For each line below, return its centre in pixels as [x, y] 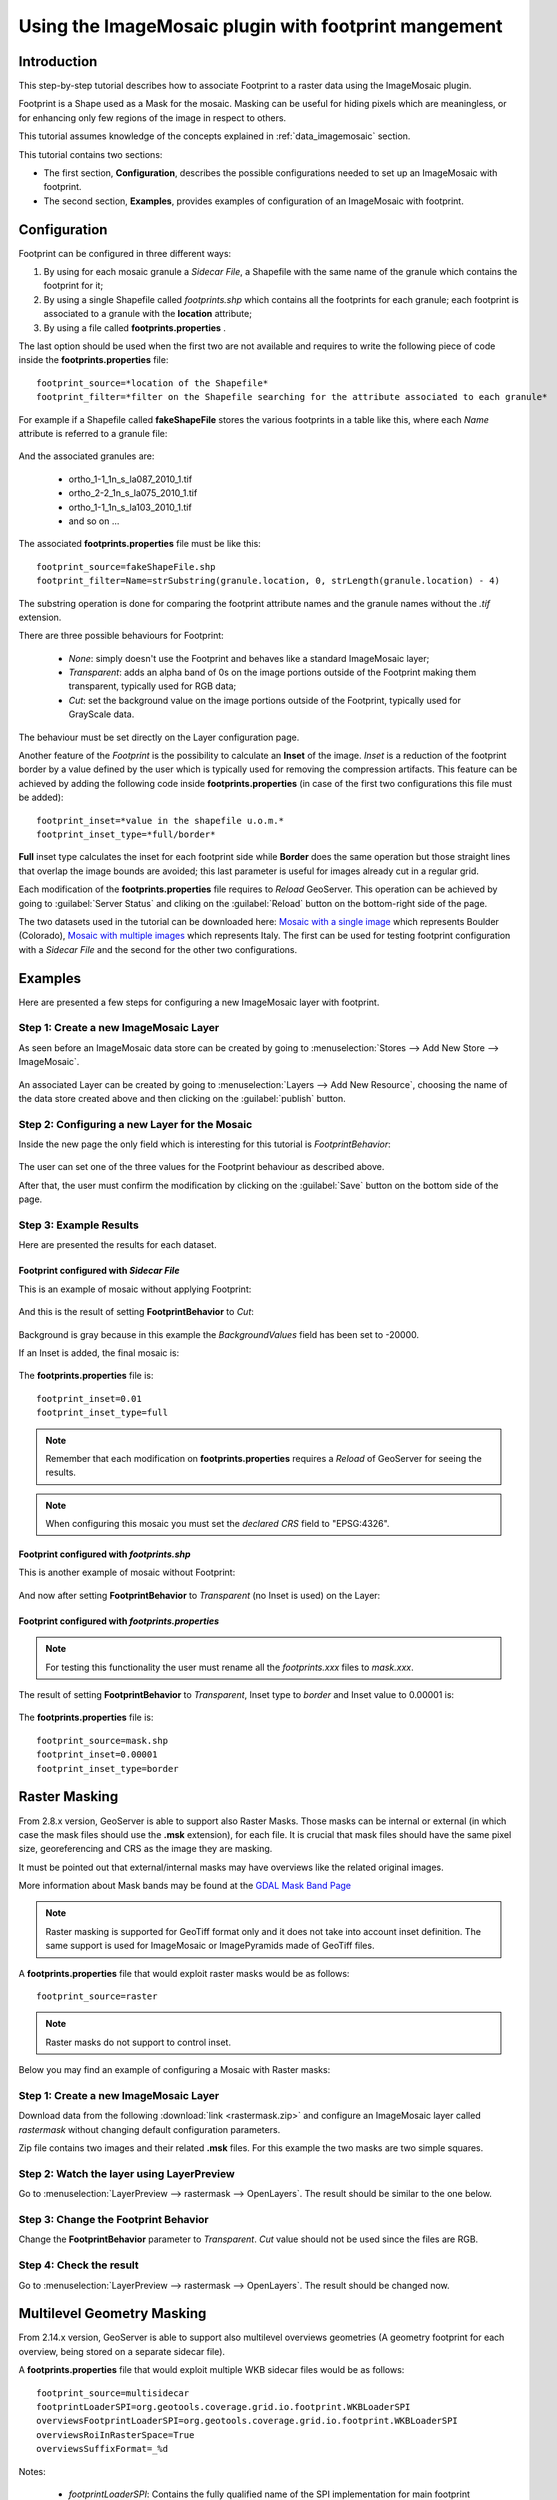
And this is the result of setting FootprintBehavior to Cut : [136, 1312]
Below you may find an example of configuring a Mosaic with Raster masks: [174, 2070]
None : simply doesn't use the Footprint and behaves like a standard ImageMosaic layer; [249, 658]
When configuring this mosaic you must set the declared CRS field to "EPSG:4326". [217, 1524]
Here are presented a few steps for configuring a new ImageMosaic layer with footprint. [199, 1002]
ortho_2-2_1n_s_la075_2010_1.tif [133, 493]
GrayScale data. [101, 714]
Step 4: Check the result [78, 2265]
